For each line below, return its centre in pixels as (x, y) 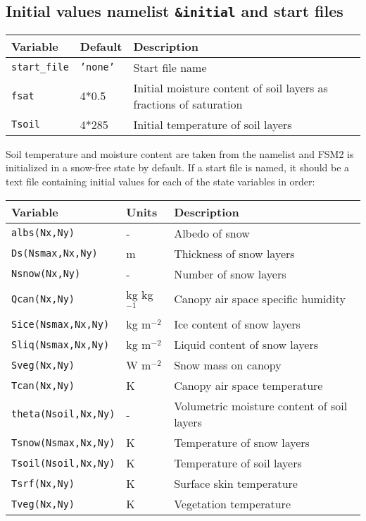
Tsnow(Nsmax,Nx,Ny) (63, 442)
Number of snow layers (230, 274)
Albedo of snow (212, 233)
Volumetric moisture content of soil (261, 406)
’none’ (97, 67)
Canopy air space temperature (248, 386)
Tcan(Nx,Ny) (43, 385)
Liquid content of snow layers (246, 345)
